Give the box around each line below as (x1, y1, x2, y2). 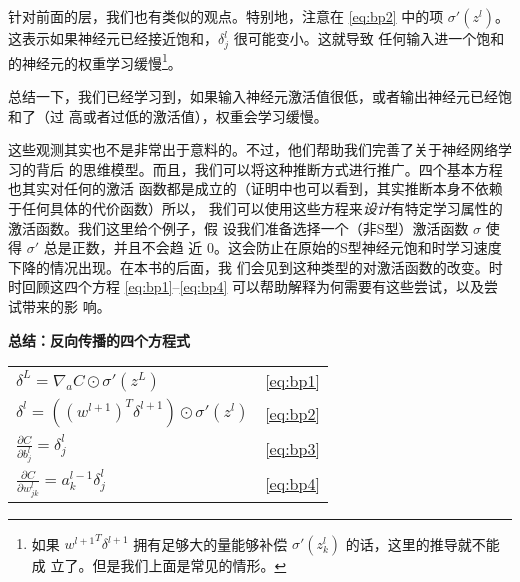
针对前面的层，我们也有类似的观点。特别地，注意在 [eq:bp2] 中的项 (8, 6, 444, 26)
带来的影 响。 (21, 295, 111, 316)
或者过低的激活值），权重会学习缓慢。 (82, 105, 328, 126)
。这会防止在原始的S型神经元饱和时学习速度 (214, 237, 502, 258)
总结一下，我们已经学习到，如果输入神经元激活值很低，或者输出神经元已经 (8, 85, 498, 106)
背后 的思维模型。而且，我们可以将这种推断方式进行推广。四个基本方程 (35, 158, 503, 179)
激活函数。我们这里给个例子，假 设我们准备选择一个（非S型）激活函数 (8, 217, 469, 238)
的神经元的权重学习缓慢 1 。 (8, 49, 182, 73)
